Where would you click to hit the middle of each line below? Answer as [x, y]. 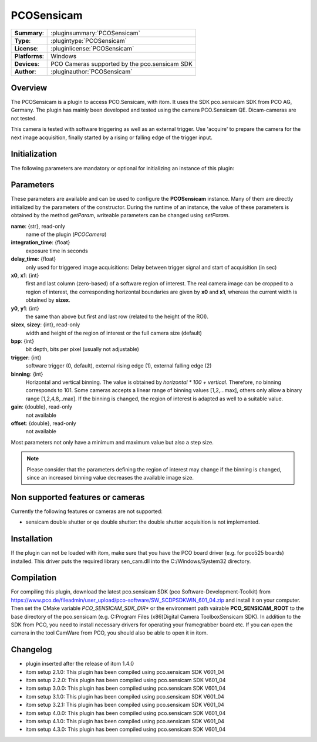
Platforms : [29, 56]
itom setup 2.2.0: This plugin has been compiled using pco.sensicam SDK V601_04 [126, 680]
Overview [29, 88]
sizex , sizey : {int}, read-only [45, 325]
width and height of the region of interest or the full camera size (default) [114, 333]
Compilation [34, 578]
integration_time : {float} [41, 242]
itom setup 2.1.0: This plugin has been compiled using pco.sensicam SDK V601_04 [125, 672]
